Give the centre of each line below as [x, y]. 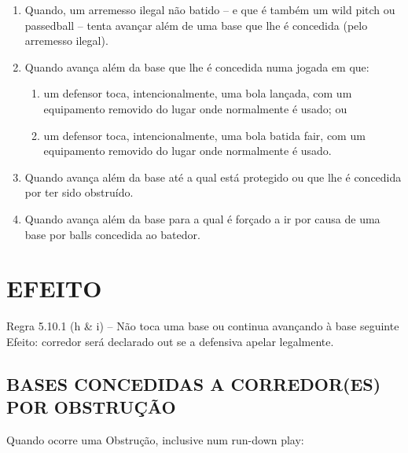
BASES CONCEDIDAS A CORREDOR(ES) [194, 383]
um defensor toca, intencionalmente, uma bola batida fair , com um [204, 135]
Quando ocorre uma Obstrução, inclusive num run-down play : [155, 440]
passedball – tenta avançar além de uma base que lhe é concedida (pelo [196, 25]
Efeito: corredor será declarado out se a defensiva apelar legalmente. [170, 341]
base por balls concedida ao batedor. [112, 234]
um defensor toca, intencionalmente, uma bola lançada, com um [198, 93]
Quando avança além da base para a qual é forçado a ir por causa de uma [202, 218]
